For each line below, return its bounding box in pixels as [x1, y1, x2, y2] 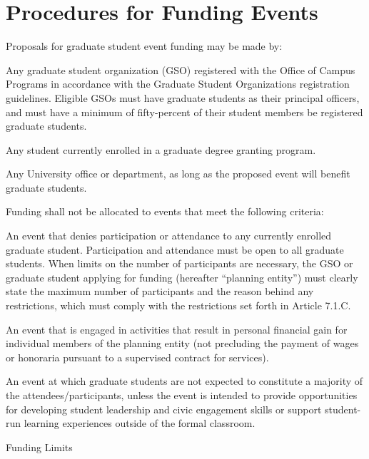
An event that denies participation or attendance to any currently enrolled [6, 228, 332, 243]
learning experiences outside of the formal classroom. [24, 416, 256, 430]
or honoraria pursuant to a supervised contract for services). [6, 349, 269, 364]
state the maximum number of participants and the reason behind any [6, 284, 314, 299]
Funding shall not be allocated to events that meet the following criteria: [6, 204, 324, 219]
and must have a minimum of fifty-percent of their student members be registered [6, 104, 363, 119]
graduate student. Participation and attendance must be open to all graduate [6, 242, 344, 257]
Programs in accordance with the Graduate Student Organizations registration [6, 76, 350, 91]
